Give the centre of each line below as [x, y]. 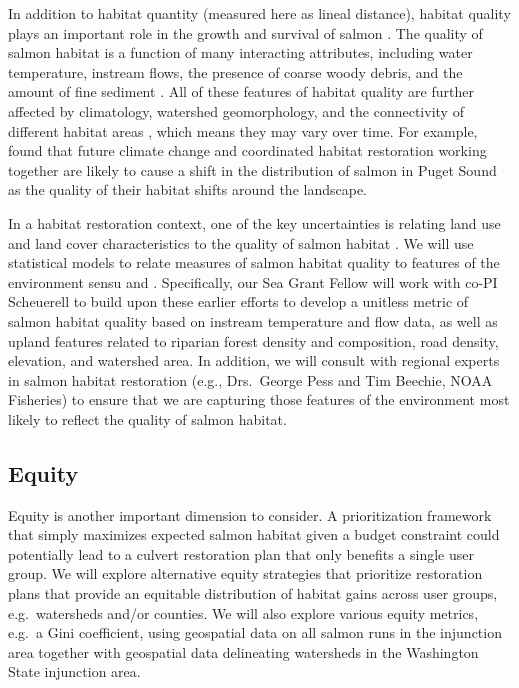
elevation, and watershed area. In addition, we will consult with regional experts [254, 360]
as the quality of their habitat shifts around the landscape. [187, 189]
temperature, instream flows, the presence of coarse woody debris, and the [235, 71]
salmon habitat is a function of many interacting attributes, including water [240, 52]
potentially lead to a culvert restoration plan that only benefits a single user [241, 553]
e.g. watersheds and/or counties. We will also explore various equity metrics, [243, 612]
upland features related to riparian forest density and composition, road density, [253, 340]
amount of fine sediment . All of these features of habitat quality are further [241, 91]
